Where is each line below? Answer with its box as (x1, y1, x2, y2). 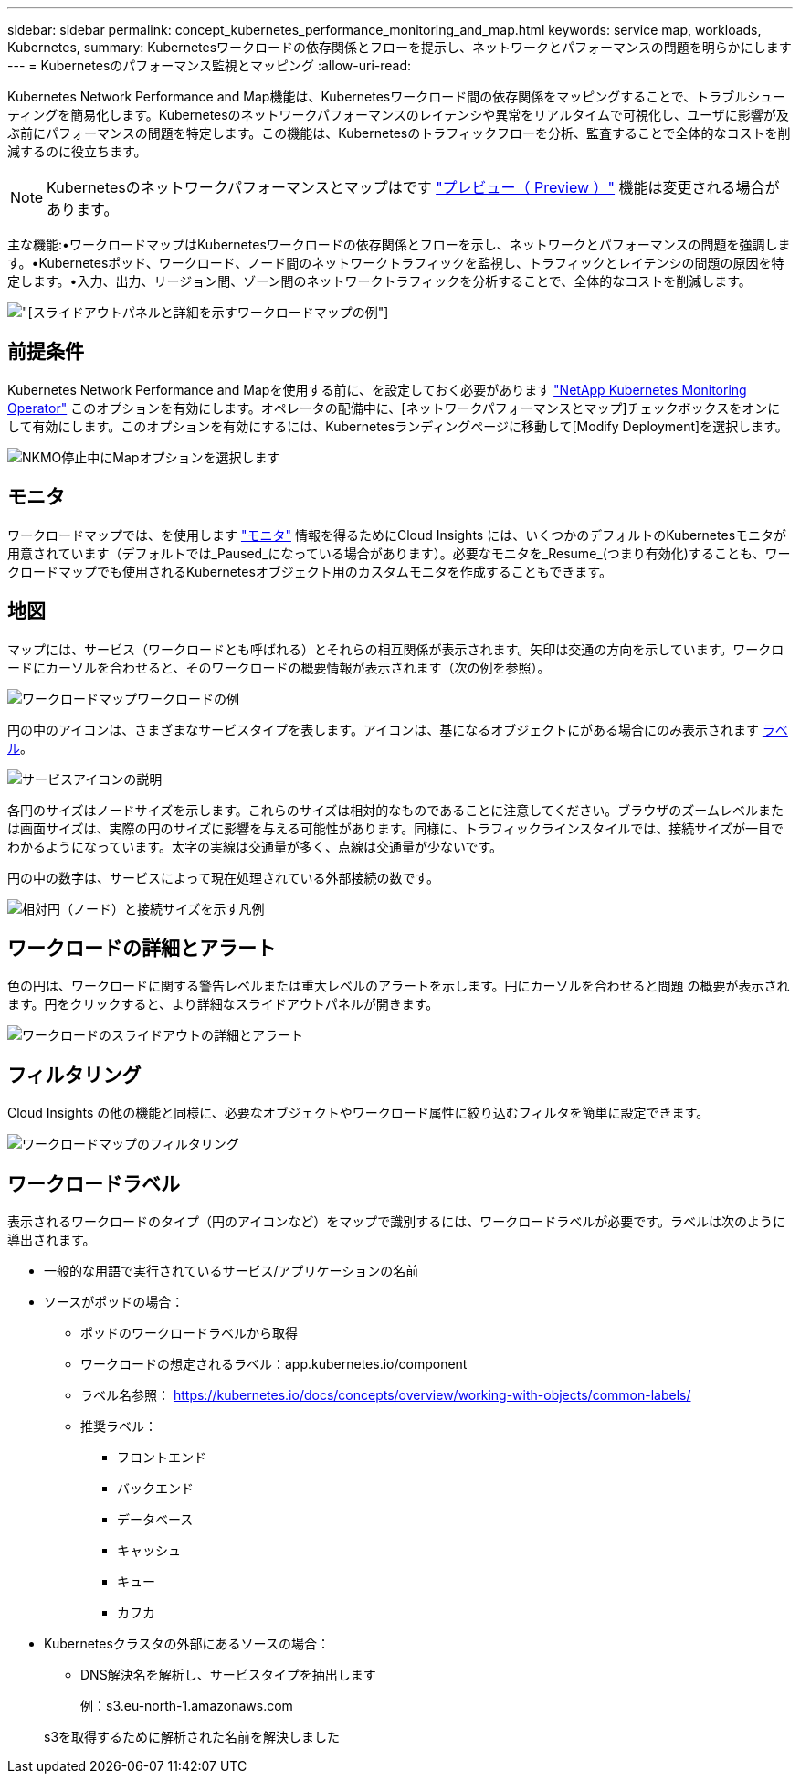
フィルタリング (7, 1063, 142, 1087)
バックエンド (117, 1480, 194, 1497)
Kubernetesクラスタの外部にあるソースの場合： (44, 1636, 330, 1652)
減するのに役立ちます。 (7, 143, 147, 159)
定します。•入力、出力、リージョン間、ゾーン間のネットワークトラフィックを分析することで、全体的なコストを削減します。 (7, 273, 752, 289)
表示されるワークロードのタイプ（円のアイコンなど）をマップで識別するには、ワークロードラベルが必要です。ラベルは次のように (7, 1214, 785, 1230)
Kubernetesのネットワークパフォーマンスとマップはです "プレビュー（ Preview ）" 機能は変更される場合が (47, 178, 780, 196)
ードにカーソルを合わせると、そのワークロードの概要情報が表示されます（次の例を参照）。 (7, 659, 551, 675)
